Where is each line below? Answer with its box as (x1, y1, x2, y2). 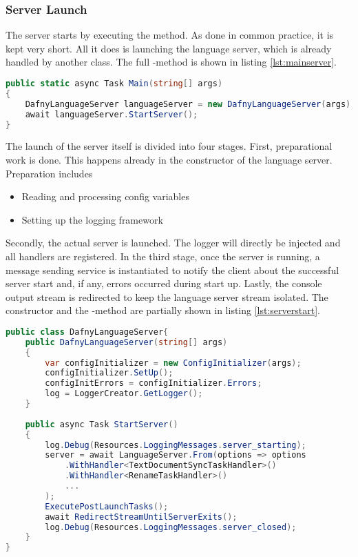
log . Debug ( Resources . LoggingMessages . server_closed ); (45, 522, 297, 532)
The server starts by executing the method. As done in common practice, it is (6, 28, 334, 42)
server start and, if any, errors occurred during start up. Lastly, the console (6, 276, 322, 291)
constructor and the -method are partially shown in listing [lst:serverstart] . (6, 303, 320, 317)
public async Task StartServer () (25, 419, 178, 429)
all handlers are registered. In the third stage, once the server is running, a (6, 248, 320, 263)
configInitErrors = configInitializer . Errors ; (45, 378, 262, 389)
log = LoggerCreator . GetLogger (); (45, 389, 203, 399)
